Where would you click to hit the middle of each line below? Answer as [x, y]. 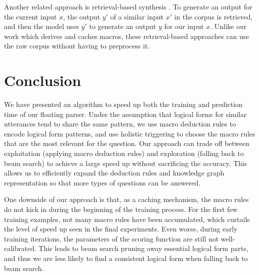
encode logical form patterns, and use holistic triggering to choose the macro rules [130, 133]
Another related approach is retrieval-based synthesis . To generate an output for [128, 6]
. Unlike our [228, 26]
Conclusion [43, 80]
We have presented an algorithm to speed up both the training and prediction [123, 104]
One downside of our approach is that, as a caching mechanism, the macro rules [126, 199]
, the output [82, 16]
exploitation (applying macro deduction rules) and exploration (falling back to [124, 153]
